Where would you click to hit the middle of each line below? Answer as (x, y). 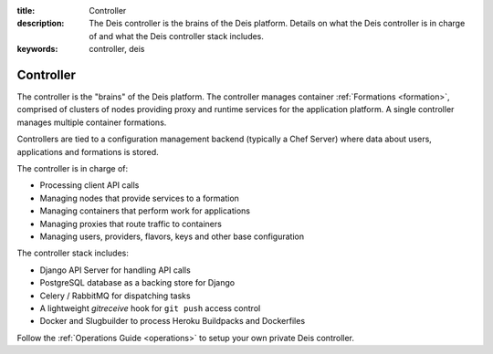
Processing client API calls (89, 185)
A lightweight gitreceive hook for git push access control (150, 308)
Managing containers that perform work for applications (145, 211)
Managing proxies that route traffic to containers (131, 224)
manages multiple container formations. (92, 122)
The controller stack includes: (73, 253)
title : (26, 10)
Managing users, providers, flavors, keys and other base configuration (172, 236)
